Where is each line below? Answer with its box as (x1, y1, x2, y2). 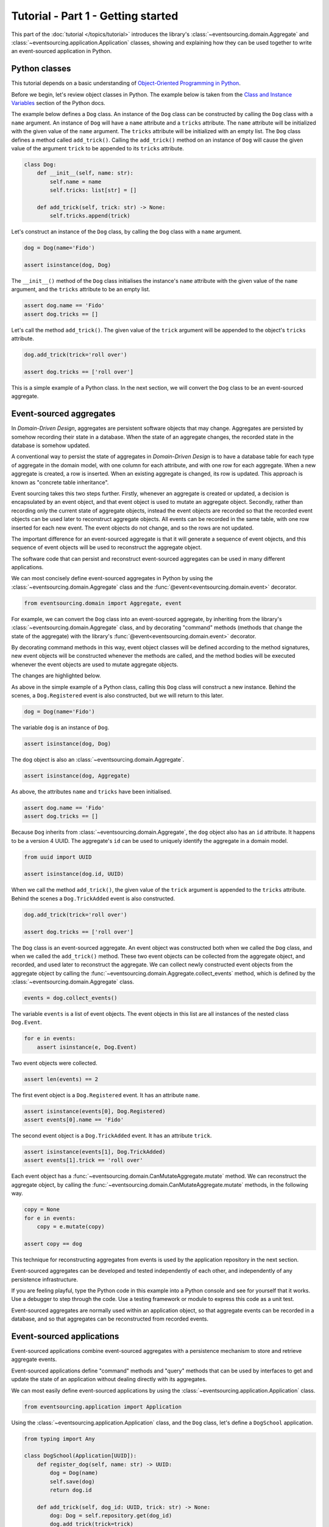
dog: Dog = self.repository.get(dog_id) (49, 1512, 172, 1519)
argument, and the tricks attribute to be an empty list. (11, 286, 150, 293)
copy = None (24, 1206, 60, 1213)
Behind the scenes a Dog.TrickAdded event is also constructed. (11, 895, 175, 902)
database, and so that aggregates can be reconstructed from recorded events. (11, 1315, 209, 1322)
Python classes (11, 64, 71, 74)
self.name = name (49, 178, 102, 185)
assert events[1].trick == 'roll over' (24, 1157, 143, 1164)
